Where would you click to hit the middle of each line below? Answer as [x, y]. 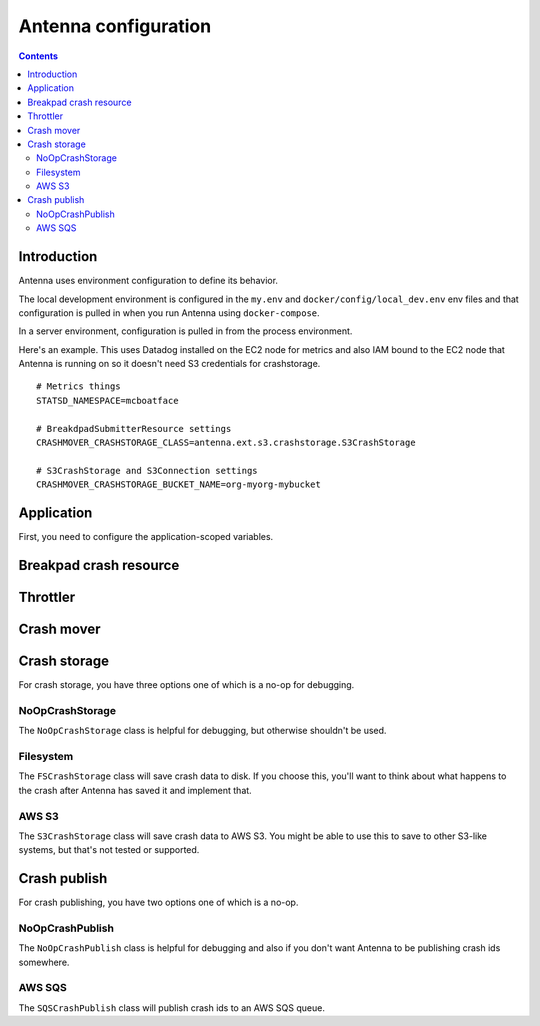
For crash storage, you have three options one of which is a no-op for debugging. [186, 685]
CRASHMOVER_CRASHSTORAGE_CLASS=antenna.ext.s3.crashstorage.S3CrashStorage [226, 443]
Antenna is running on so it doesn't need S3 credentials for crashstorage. [169, 364]
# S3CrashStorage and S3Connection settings [147, 470]
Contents [38, 56]
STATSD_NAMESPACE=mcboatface [107, 400]
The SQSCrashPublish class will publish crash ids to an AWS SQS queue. [171, 1007]
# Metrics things [78, 386]
